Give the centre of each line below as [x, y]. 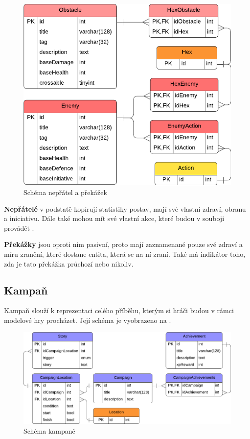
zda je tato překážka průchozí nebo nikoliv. [69, 263]
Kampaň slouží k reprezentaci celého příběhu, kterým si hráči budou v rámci [119, 310]
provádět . [19, 228]
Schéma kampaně [49, 430]
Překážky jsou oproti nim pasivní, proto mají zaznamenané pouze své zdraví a [123, 244]
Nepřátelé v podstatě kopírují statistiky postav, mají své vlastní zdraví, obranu [125, 208]
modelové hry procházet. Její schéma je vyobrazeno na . [88, 320]
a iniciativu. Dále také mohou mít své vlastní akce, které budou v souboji [114, 218]
